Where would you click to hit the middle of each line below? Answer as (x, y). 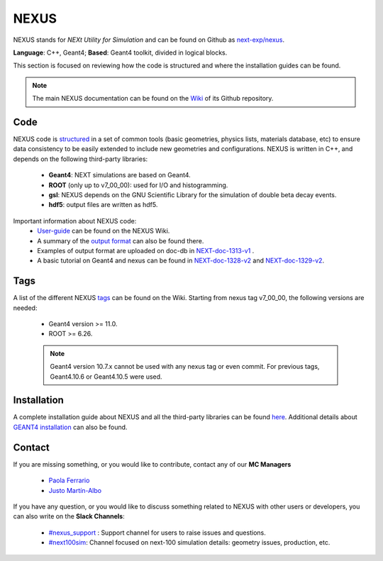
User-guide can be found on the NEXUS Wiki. (104, 231)
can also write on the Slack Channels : (69, 516)
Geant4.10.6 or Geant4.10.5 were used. (106, 377)
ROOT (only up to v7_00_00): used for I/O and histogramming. (138, 185)
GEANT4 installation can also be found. (70, 427)
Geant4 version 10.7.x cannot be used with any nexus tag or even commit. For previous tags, (185, 367)
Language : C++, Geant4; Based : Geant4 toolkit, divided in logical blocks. (120, 52)
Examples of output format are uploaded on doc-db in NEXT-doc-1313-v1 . (146, 250)
